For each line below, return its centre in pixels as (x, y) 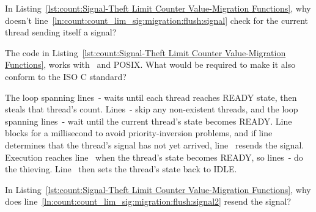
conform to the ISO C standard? (66, 76)
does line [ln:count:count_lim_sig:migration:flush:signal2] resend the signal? (148, 201)
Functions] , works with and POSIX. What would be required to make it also (150, 64)
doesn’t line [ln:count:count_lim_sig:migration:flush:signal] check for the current (156, 20)
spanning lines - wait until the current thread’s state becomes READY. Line (149, 121)
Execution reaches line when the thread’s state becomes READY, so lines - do (154, 157)
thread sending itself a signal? (61, 32)
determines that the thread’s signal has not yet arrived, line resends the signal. (155, 144)
